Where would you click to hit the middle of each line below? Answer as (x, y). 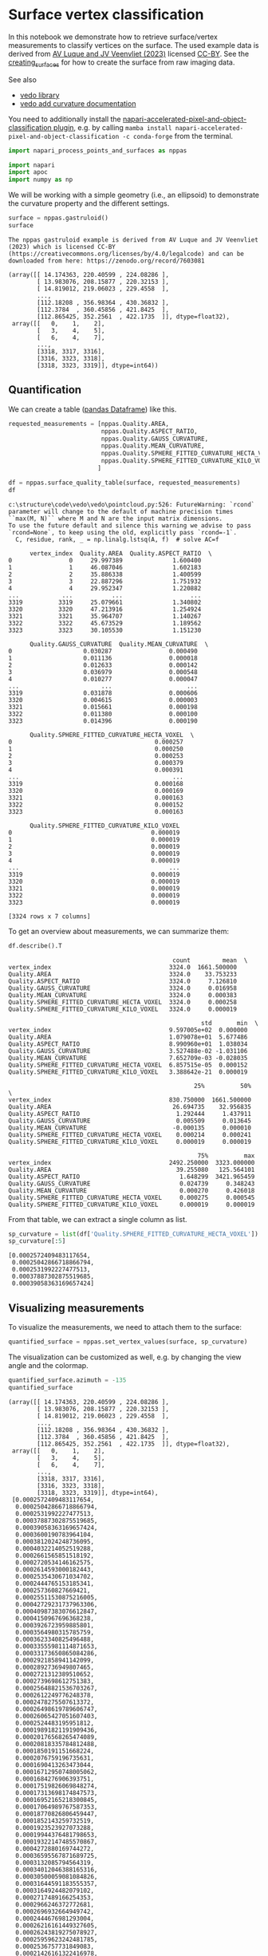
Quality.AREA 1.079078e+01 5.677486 (128, 1037)
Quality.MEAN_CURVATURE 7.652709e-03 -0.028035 (128, 1058)
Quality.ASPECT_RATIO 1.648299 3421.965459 (132, 1177)
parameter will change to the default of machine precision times (121, 511)
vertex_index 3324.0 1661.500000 (123, 967)
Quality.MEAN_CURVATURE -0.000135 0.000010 (130, 1128)
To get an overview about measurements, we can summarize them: (119, 931)
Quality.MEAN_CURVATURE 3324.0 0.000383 (123, 995)
